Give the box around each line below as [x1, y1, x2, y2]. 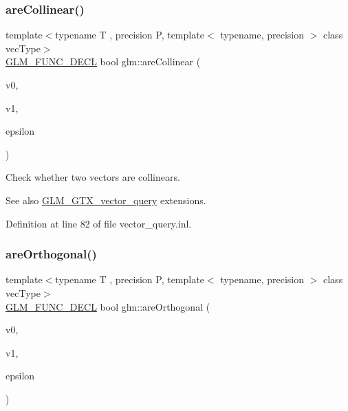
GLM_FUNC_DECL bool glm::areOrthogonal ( [6, 299, 210, 313]
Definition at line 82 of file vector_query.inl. [6, 216, 192, 230]
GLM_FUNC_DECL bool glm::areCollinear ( [6, 54, 201, 69]
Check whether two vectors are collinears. [6, 170, 180, 184]
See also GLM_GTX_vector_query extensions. [6, 192, 206, 207]
